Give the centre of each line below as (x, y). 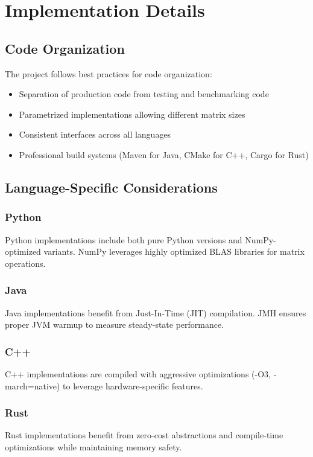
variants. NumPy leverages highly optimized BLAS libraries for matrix (174, 251)
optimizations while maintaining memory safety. (93, 446)
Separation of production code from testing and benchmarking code (144, 94)
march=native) (33, 385)
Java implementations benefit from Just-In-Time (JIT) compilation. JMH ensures (156, 312)
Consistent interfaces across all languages (95, 134)
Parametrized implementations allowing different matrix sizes (132, 114)
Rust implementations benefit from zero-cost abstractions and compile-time (144, 435)
